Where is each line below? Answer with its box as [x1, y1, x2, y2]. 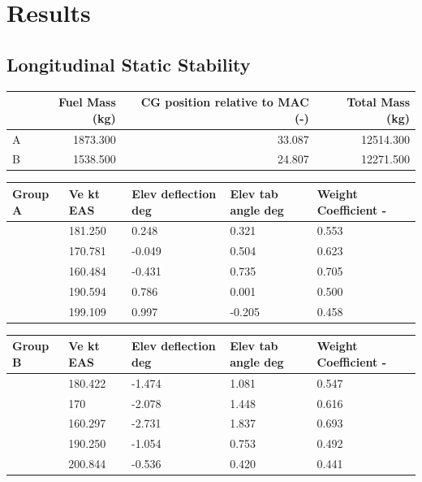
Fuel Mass [58, 93, 116, 111]
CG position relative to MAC [140, 93, 309, 111]
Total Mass [347, 93, 410, 111]
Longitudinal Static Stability [6, 51, 251, 76]
